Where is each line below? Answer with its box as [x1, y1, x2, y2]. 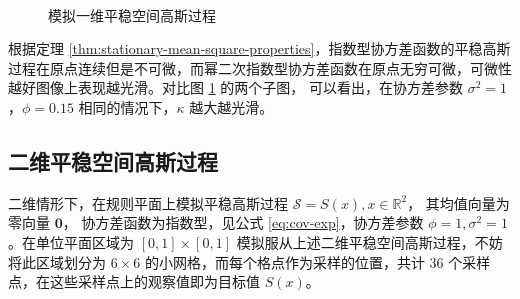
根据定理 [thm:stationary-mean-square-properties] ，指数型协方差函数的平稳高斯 [8, 38, 511, 59]
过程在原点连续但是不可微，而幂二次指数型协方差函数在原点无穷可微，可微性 [8, 57, 512, 78]
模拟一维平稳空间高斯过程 [48, 4, 216, 25]
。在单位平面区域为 [8, 231, 134, 252]
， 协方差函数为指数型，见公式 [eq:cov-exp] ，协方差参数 [62, 212, 424, 233]
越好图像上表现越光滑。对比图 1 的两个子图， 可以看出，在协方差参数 [8, 77, 463, 98]
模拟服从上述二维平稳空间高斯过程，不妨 [236, 231, 503, 252]
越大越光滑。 [189, 96, 274, 117]
